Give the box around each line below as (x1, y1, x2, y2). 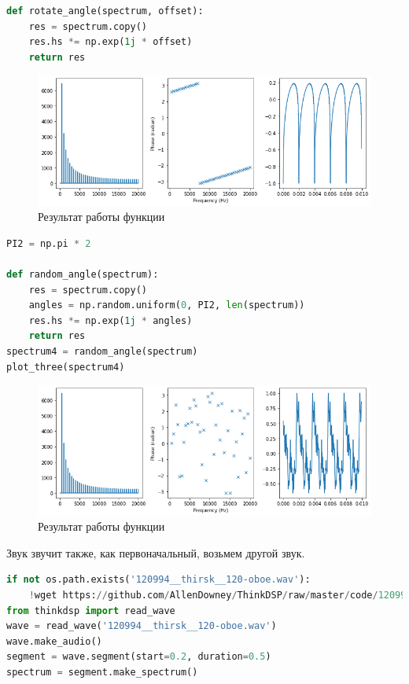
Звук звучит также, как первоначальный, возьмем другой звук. (6, 544, 305, 561)
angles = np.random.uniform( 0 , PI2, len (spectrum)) (28, 300, 305, 311)
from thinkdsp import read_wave (6, 605, 175, 616)
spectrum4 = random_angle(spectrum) (6, 346, 198, 358)
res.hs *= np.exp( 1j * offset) (28, 36, 193, 48)
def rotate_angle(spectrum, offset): (6, 6, 204, 17)
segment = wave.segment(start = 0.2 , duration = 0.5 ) (6, 651, 271, 663)
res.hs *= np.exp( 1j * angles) (28, 314, 193, 326)
